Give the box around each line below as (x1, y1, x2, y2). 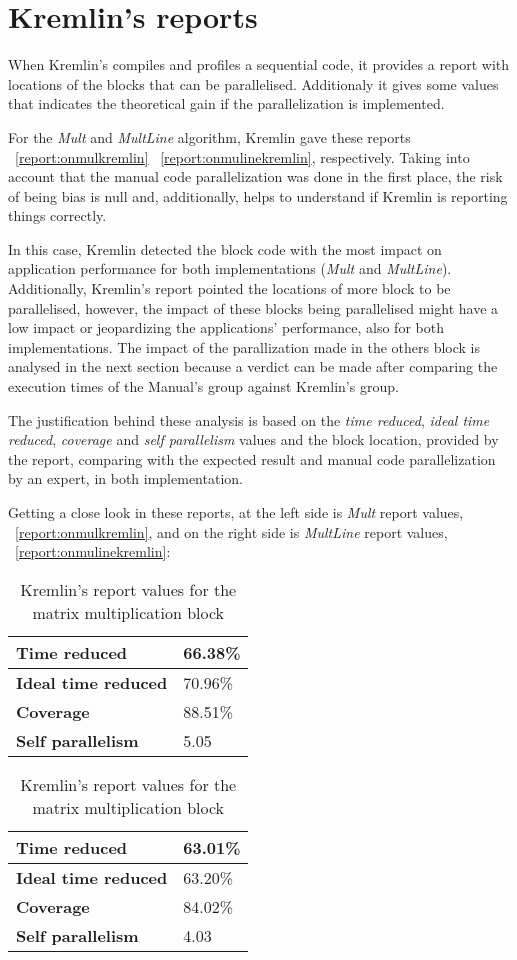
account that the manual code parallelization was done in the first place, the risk (8, 166, 503, 187)
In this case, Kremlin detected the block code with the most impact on (8, 238, 442, 259)
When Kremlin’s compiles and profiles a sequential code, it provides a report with (8, 54, 510, 75)
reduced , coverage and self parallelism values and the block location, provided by (8, 429, 499, 450)
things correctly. (8, 205, 107, 226)
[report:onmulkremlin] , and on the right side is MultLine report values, (15, 521, 448, 542)
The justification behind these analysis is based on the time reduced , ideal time (8, 409, 490, 430)
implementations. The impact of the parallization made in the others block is (8, 336, 481, 357)
